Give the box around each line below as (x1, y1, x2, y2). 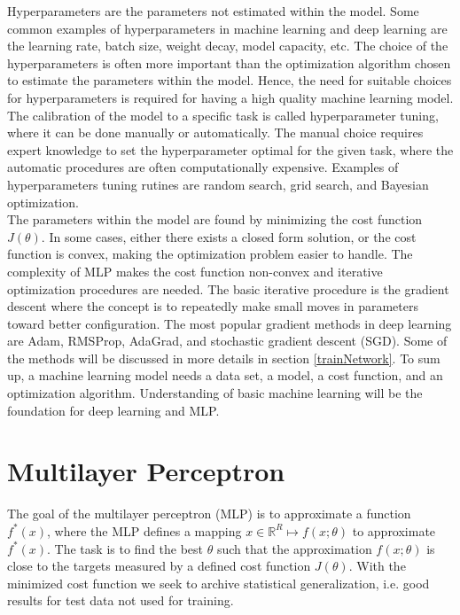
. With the (348, 557, 406, 575)
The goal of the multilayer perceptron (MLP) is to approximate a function (7, 504, 411, 523)
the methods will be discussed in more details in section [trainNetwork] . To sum (7, 348, 441, 367)
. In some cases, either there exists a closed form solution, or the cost (41, 227, 417, 245)
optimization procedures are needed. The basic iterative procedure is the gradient (7, 279, 449, 298)
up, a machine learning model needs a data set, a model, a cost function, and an (7, 366, 443, 385)
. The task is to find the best (47, 539, 204, 557)
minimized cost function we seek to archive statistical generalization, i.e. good (7, 573, 430, 592)
